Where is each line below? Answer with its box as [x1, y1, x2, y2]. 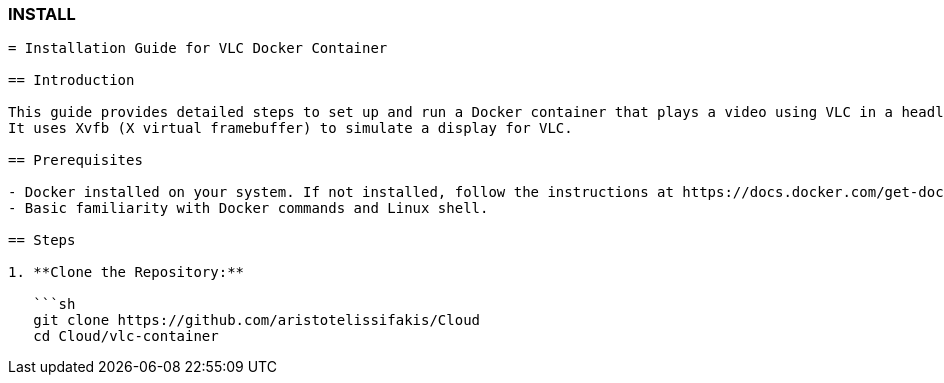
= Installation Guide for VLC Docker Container [8, 40, 388, 57]
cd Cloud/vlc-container [33, 328, 219, 345]
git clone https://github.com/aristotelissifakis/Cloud [33, 312, 481, 329]
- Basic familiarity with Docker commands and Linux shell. [8, 200, 489, 217]
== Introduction [8, 72, 135, 89]
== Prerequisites [8, 152, 143, 169]
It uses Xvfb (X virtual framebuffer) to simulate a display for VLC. [8, 120, 573, 137]
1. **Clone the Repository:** [8, 264, 245, 281]
